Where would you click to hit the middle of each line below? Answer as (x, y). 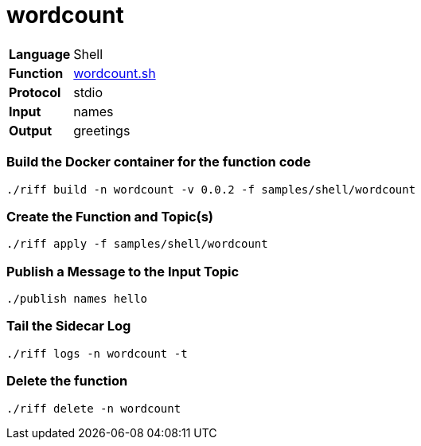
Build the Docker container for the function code (159, 162)
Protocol (35, 92)
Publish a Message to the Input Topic (123, 271)
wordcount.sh (115, 73)
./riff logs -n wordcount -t (97, 353)
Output (31, 130)
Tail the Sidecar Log (69, 326)
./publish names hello (77, 299)
